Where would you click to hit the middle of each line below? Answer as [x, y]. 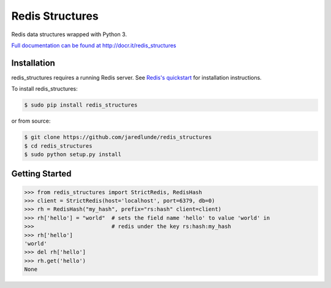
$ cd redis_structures [58, 146]
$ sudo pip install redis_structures [81, 105]
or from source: [31, 121]
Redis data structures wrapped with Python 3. [69, 34]
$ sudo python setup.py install [73, 154]
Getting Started [41, 174]
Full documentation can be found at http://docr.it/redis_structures [94, 45]
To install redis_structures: [44, 89]
